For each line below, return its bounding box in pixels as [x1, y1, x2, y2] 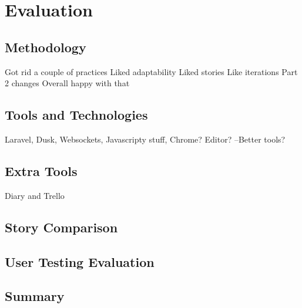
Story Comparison [5, 218, 118, 236]
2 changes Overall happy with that [5, 77, 130, 89]
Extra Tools [5, 161, 78, 180]
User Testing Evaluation [5, 252, 155, 270]
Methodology [5, 38, 86, 56]
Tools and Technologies [5, 106, 148, 124]
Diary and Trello [5, 189, 65, 201]
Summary [5, 287, 65, 305]
